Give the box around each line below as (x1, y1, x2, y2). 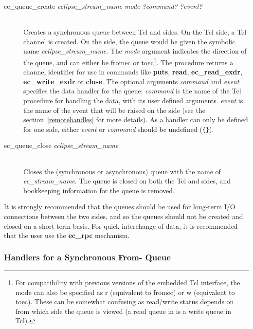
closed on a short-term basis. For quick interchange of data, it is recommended (4, 220, 238, 231)
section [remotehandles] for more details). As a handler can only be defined (23, 114, 248, 125)
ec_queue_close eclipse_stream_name (4, 140, 119, 150)
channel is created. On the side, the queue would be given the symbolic (23, 36, 235, 46)
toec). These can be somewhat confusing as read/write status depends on (15, 296, 234, 307)
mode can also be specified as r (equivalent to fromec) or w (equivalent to (15, 287, 235, 297)
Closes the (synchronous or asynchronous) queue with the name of (23, 166, 221, 176)
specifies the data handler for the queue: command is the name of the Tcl (23, 86, 241, 96)
